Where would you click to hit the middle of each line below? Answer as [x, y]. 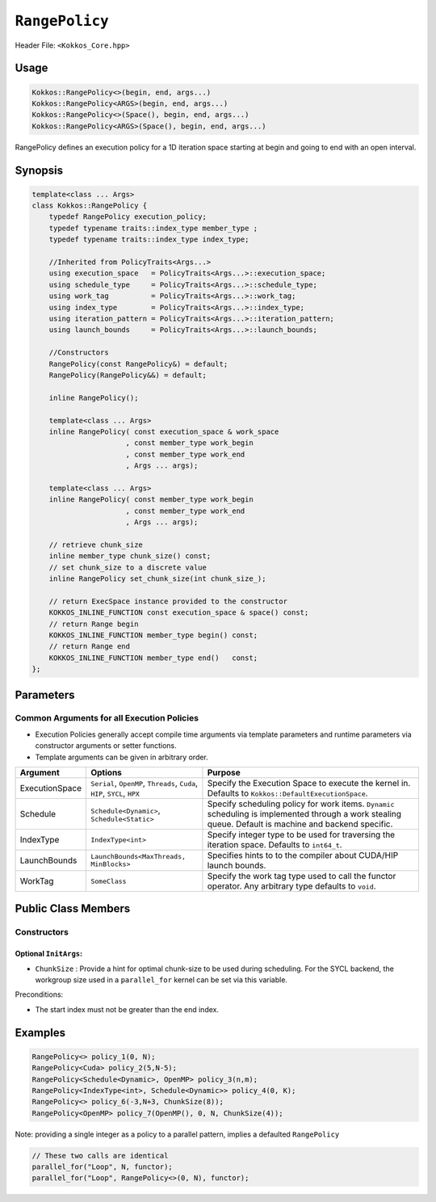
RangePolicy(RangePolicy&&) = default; [128, 375]
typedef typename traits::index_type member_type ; [153, 228]
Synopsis [39, 170]
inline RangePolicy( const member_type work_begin [151, 500]
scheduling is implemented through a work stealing [304, 814]
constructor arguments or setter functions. [106, 746]
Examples [40, 1033]
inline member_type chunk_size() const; [130, 556]
